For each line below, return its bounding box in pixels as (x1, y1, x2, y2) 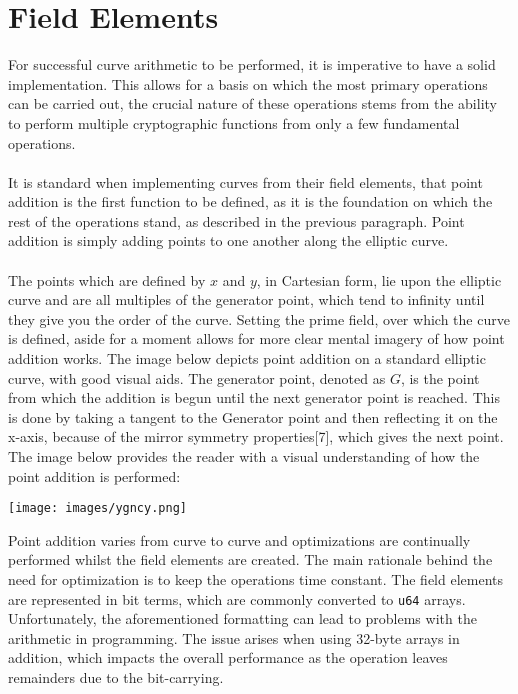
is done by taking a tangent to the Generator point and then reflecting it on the (8, 406, 498, 427)
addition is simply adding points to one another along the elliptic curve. (8, 230, 449, 251)
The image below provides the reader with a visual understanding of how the (8, 446, 480, 466)
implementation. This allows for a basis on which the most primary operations (8, 73, 488, 94)
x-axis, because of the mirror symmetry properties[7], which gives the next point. (8, 426, 504, 447)
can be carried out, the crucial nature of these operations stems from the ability (8, 93, 497, 114)
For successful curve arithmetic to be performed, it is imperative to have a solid (8, 54, 496, 75)
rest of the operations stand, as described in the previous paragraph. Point (8, 210, 465, 231)
